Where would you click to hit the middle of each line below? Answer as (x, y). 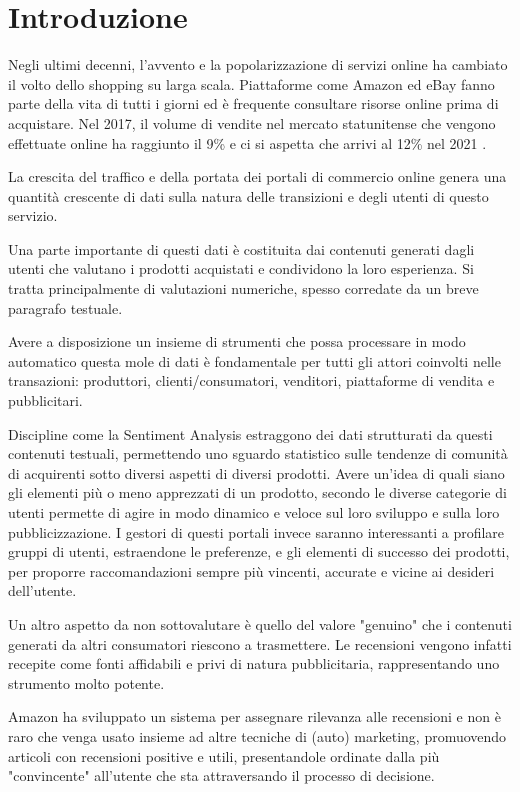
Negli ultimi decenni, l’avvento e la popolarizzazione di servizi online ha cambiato (258, 64)
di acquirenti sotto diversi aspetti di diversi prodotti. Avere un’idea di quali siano (256, 472)
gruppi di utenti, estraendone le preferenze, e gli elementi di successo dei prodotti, (259, 551)
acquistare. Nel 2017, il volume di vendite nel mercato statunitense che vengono (252, 122)
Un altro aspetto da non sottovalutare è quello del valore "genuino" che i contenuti (260, 623)
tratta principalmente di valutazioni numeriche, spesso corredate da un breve (243, 288)
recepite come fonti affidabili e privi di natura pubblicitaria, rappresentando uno (254, 663)
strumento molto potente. (86, 682)
